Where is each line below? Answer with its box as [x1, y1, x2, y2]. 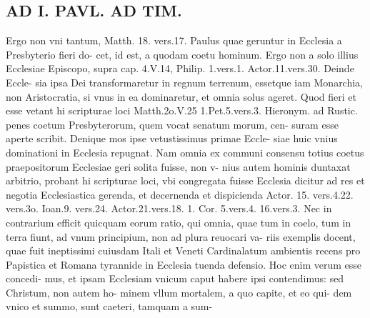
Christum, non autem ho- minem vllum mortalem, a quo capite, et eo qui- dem [6, 284, 352, 299]
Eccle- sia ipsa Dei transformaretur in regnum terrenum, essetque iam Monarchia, [6, 74, 364, 89]
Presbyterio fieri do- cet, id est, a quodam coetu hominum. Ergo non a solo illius [6, 46, 359, 61]
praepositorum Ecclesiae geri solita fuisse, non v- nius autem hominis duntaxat [6, 159, 351, 174]
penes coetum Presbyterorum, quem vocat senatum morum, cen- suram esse [6, 116, 339, 131]
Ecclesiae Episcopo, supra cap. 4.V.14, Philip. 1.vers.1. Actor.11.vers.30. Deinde [6, 61, 354, 76]
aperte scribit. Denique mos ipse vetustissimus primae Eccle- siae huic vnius [6, 131, 338, 146]
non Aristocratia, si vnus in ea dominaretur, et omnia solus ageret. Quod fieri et [6, 89, 357, 104]
